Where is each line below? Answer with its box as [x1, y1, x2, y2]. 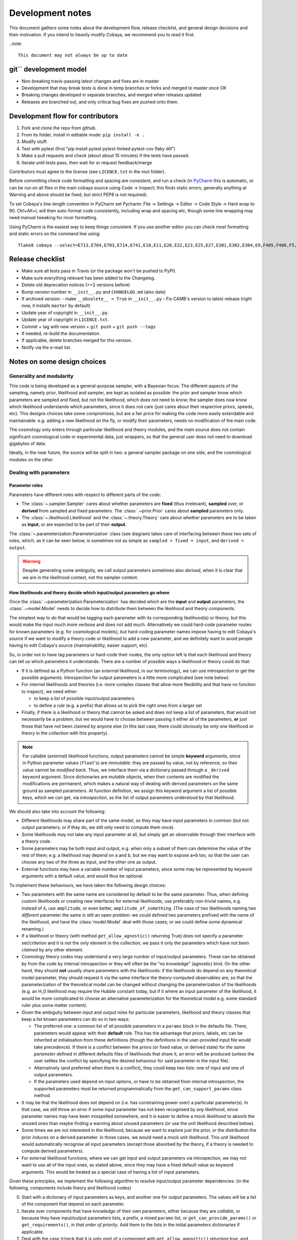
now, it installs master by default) [21, 303, 91, 309]
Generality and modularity [9, 372, 74, 379]
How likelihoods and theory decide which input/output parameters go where [9, 589, 170, 595]
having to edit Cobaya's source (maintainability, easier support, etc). [9, 642, 148, 648]
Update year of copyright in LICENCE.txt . [21, 316, 109, 322]
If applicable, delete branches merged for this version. [21, 337, 132, 343]
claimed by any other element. [21, 947, 84, 953]
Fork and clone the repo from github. [21, 124, 97, 131]
